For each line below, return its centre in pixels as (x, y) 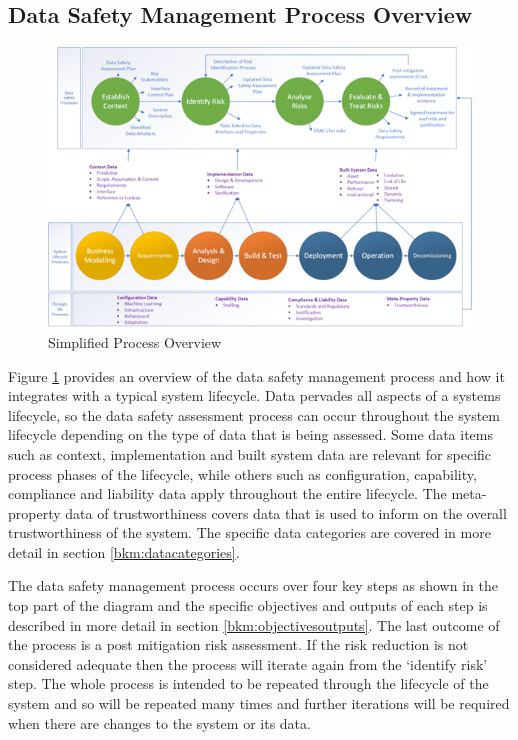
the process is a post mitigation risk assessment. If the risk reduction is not (238, 644)
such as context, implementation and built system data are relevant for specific (250, 453)
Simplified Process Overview (135, 341)
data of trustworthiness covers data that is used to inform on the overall (286, 512)
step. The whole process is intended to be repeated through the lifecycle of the (248, 683)
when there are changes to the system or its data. (159, 722)
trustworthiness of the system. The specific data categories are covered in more (249, 532)
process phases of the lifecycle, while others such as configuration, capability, (242, 473)
